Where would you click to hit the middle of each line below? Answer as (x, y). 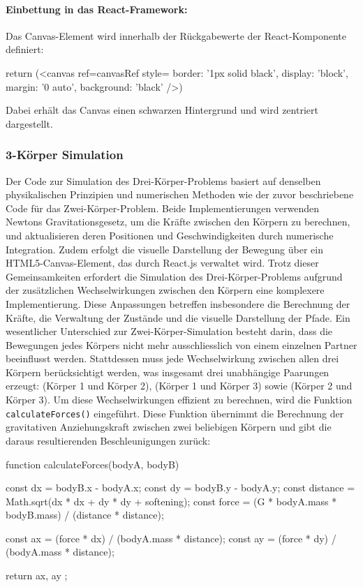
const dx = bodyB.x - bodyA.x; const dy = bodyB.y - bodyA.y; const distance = (180, 488)
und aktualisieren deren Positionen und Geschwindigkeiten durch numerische (170, 235)
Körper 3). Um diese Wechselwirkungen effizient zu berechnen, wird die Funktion (179, 400)
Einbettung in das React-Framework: (97, 9)
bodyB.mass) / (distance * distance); (85, 515)
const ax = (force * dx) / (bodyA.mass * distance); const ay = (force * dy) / (171, 538)
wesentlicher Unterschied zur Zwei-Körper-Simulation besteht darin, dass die (169, 331)
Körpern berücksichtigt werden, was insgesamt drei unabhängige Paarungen (168, 372)
